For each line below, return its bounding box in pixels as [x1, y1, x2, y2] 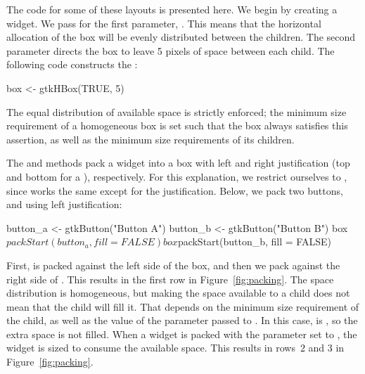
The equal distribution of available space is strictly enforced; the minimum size [6, 104, 347, 119]
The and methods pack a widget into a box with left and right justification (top [6, 155, 350, 170]
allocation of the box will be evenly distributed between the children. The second [6, 30, 356, 44]
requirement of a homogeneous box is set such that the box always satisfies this [6, 118, 348, 133]
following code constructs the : [6, 57, 138, 72]
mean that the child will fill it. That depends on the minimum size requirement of [6, 299, 359, 314]
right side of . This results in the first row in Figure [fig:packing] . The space [6, 271, 334, 286]
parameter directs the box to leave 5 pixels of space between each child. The [6, 43, 335, 58]
